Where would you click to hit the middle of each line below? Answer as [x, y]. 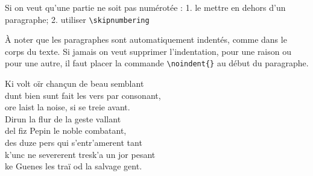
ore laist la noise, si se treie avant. [68, 107]
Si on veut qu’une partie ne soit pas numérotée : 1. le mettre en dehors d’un [145, 7]
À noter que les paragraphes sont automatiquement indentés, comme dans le [146, 39]
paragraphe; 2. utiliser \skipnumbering [77, 19]
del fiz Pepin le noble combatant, [66, 130]
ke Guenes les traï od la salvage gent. [74, 166]
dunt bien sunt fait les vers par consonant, [83, 95]
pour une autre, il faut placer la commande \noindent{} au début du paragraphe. [157, 63]
